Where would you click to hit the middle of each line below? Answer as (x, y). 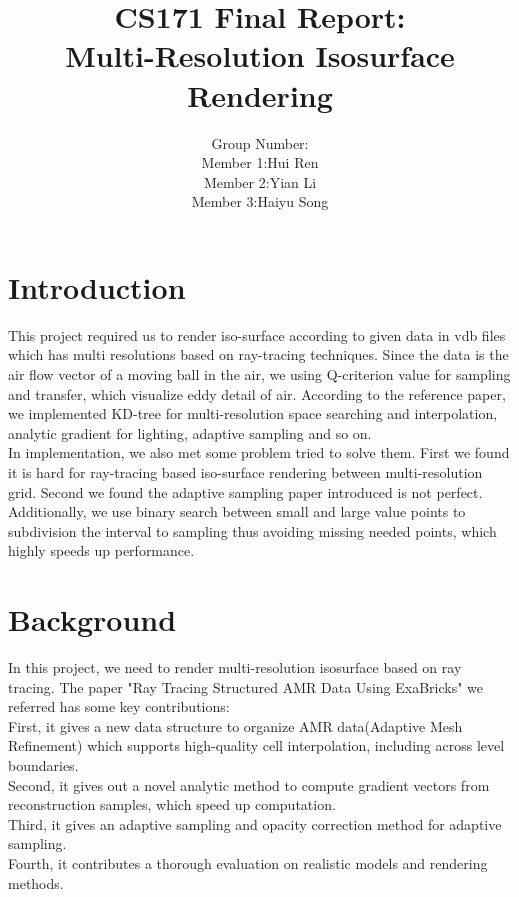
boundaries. (43, 765)
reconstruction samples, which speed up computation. (172, 804)
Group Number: (260, 142)
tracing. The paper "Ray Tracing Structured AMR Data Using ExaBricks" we (246, 686)
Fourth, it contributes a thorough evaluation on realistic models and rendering (248, 863)
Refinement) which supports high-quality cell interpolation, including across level (256, 745)
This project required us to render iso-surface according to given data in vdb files (257, 334)
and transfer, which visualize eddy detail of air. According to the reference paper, (257, 393)
